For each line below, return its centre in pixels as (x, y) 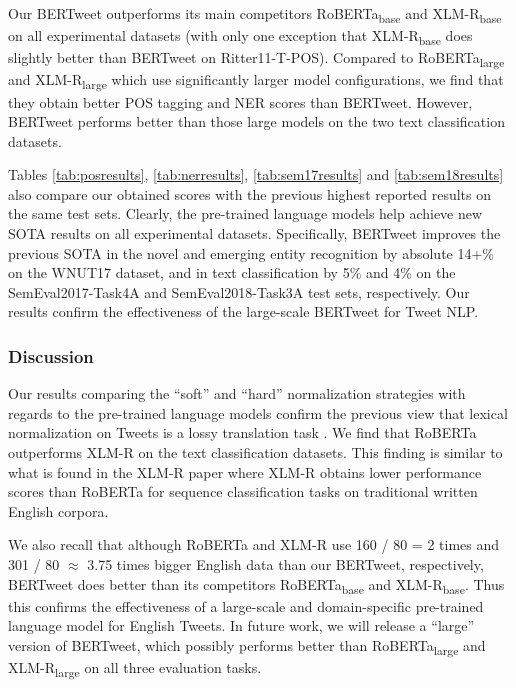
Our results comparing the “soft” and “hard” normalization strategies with (237, 393)
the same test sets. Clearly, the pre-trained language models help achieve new (245, 213)
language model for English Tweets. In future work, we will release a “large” (241, 625)
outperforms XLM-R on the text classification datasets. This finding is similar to (255, 452)
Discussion (51, 355)
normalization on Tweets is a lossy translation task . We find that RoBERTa (242, 432)
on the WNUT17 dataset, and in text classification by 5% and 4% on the (232, 272)
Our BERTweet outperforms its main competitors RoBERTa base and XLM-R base (255, 14)
